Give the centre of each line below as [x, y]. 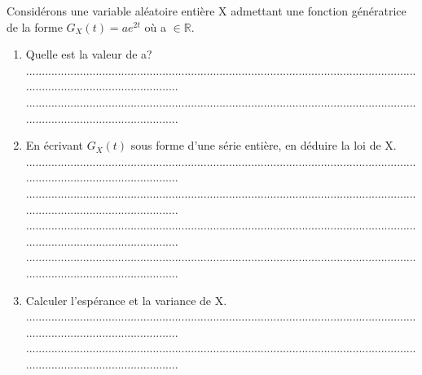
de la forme [35, 26]
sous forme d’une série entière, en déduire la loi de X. [264, 145]
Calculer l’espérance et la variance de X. [126, 300]
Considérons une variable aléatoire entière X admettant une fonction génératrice [207, 11]
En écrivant [55, 145]
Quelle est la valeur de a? [89, 54]
